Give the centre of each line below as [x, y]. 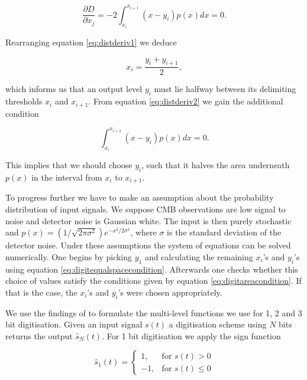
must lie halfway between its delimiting [225, 89]
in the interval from [67, 177]
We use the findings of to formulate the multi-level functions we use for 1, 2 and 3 [154, 312]
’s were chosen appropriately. [170, 292]
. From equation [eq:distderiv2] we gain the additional [186, 101]
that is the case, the [41, 292]
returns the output [39, 335]
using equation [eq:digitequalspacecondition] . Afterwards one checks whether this [152, 269]
